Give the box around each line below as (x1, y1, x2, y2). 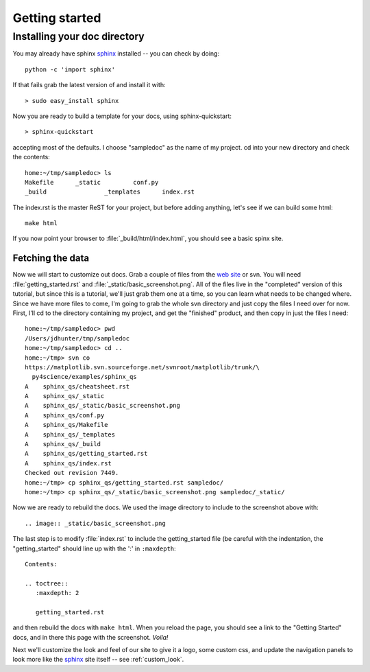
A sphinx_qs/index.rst (25, 459, 112, 467)
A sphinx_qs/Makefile (25, 421, 108, 429)
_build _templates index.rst (25, 188, 195, 196)
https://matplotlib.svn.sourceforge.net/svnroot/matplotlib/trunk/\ (25, 363, 260, 371)
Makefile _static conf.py (25, 178, 159, 186)
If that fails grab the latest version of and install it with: (12, 81, 166, 89)
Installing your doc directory (12, 30, 145, 43)
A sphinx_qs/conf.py (25, 411, 105, 419)
